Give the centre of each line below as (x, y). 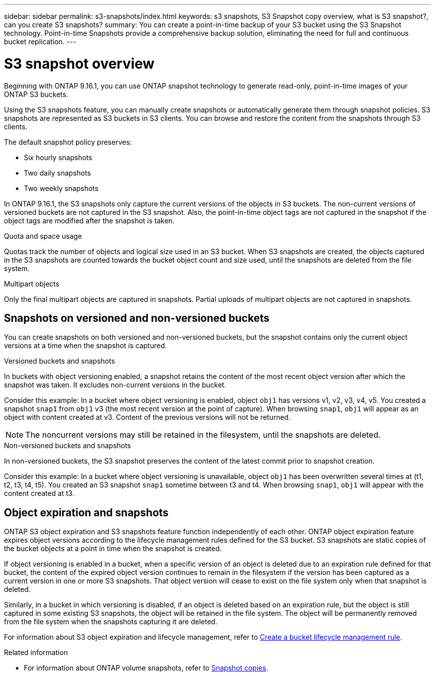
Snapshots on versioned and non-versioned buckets (137, 318)
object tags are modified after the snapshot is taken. (89, 220)
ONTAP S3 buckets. (36, 94)
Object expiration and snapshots (86, 512)
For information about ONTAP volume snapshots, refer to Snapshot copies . (146, 668)
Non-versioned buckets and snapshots (68, 446)
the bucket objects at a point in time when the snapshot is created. (113, 549)
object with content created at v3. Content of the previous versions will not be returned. (147, 417)
